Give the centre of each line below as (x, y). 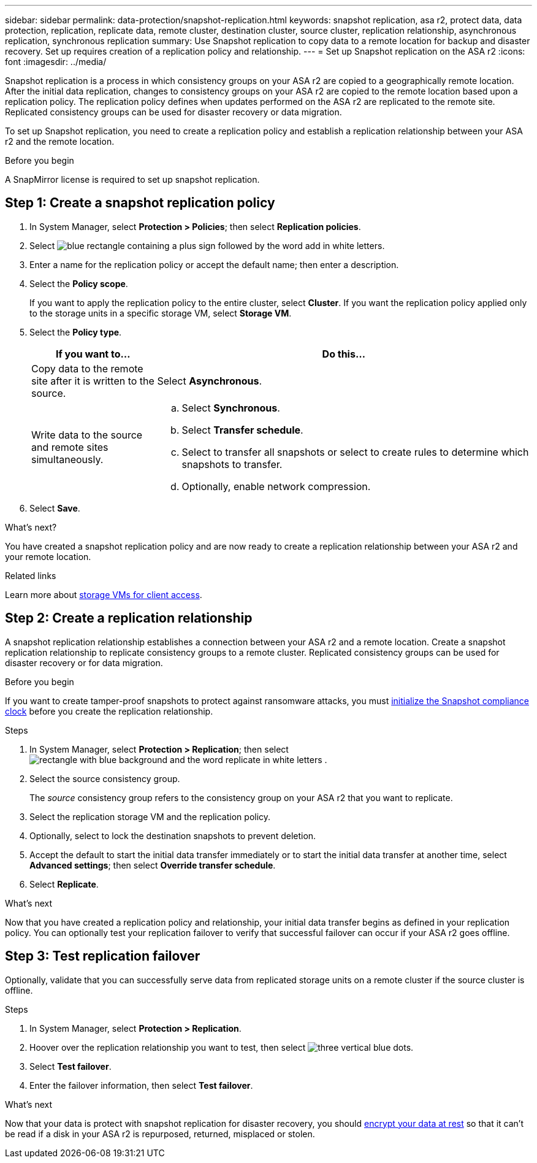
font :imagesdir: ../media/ (56, 62)
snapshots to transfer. (232, 464)
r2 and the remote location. (60, 141)
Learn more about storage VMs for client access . (104, 594)
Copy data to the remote (87, 368)
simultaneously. (67, 459)
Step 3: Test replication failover (103, 956)
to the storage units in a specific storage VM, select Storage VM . (161, 313)
